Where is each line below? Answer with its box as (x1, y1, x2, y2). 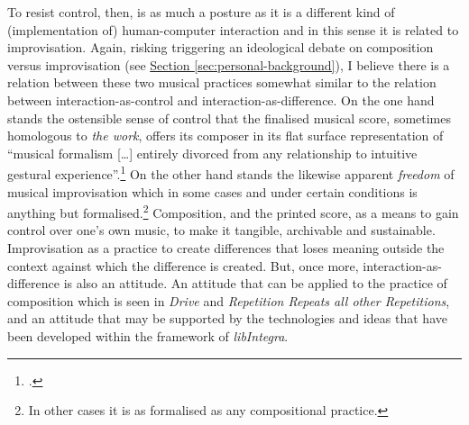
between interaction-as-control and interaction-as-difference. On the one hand (7, 90, 435, 109)
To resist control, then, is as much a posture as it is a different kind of (7, 3, 395, 21)
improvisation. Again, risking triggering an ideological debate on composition (7, 38, 434, 57)
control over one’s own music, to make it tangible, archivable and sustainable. (7, 221, 436, 240)
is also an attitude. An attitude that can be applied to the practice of (63, 274, 447, 293)
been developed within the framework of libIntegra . (7, 327, 289, 345)
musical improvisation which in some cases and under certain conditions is (7, 182, 418, 201)
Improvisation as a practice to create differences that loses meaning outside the (7, 239, 445, 258)
